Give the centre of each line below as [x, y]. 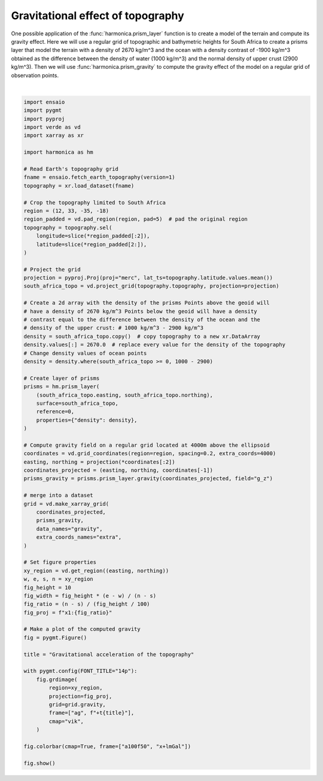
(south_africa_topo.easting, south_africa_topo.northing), [125, 395]
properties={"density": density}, [87, 420]
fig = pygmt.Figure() [55, 637]
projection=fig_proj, [80, 696]
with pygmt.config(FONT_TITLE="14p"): [80, 671]
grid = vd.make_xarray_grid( [66, 504]
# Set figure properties [60, 562]
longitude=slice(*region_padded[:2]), [93, 236]
